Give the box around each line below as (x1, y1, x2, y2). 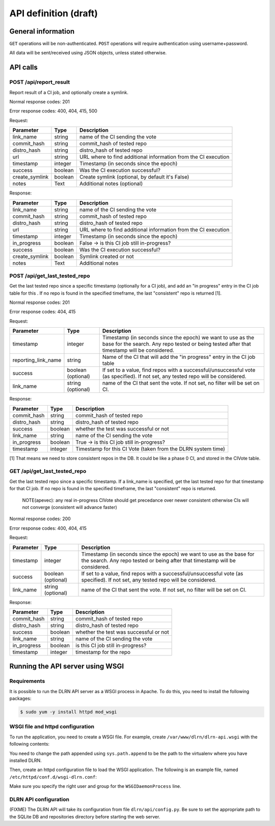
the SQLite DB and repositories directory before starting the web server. (9, 813, 160, 819)
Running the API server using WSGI (9, 662, 124, 671)
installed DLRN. (9, 757, 42, 763)
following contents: (9, 741, 50, 747)
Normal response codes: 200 (9, 516, 71, 522)
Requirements (9, 677, 45, 685)
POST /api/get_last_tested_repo (9, 272, 90, 279)
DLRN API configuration (9, 795, 70, 803)
